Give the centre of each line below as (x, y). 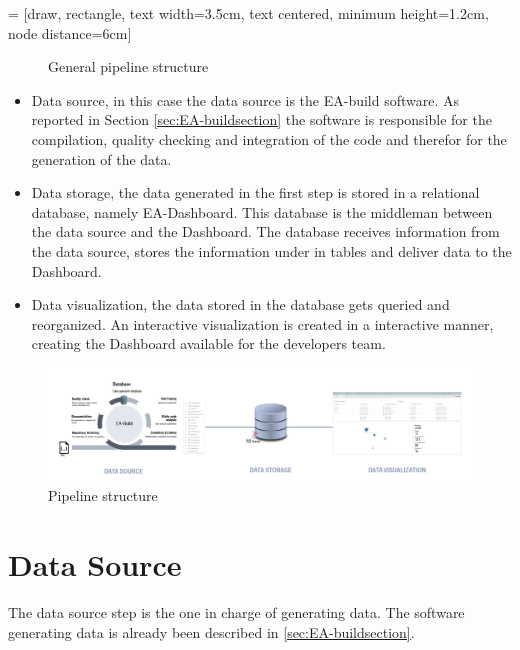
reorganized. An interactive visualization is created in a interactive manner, (262, 323)
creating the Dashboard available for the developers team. (208, 343)
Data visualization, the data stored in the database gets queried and (240, 304)
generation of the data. (101, 158)
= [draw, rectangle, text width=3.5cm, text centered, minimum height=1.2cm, (248, 13)
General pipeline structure (128, 66)
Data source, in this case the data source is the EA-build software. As (245, 99)
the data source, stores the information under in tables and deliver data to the (271, 250)
